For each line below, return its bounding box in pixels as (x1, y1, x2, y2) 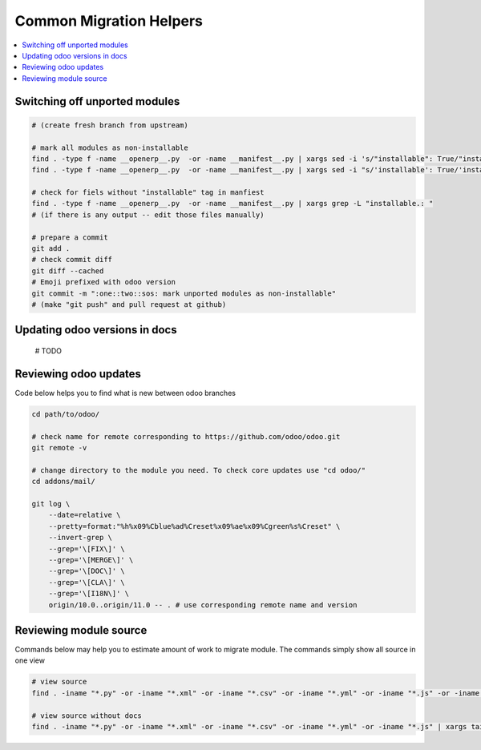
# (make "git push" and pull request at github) (31, 300, 227, 308)
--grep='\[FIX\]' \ (48, 544, 126, 553)
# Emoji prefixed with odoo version (31, 277, 176, 287)
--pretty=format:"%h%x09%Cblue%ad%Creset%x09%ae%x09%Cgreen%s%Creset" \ (48, 522, 341, 530)
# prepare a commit (31, 232, 108, 242)
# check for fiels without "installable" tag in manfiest (31, 188, 265, 197)
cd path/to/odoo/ (31, 409, 100, 418)
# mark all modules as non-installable (31, 143, 188, 152)
